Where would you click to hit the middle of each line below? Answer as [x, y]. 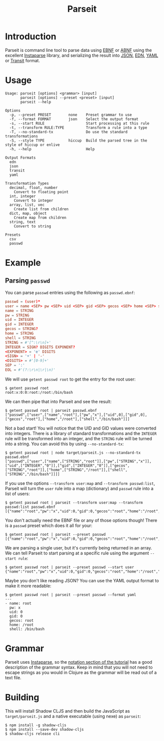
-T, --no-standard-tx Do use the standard [69, 132]
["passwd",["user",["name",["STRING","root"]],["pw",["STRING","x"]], [78, 461]
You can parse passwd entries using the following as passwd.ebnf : [70, 292]
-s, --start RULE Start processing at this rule [80, 123]
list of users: [18, 494]
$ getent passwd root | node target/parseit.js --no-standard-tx [73, 453]
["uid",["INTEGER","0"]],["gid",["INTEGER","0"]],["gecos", [68, 466]
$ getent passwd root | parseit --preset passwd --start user [70, 567]
